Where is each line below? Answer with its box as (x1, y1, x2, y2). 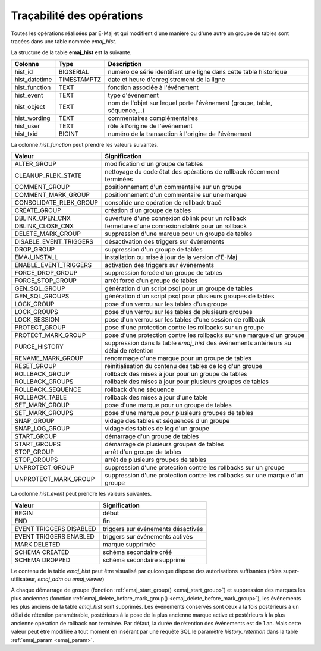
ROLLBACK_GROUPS (14, 378, 74, 386)
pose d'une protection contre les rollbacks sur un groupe (105, 323, 265, 332)
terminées (105, 175, 133, 184)
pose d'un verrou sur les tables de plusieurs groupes (105, 308, 253, 316)
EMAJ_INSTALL (14, 253, 58, 262)
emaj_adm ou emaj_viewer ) (37, 575, 105, 583)
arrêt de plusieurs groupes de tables (105, 455, 207, 464)
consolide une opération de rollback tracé (105, 199, 222, 207)
